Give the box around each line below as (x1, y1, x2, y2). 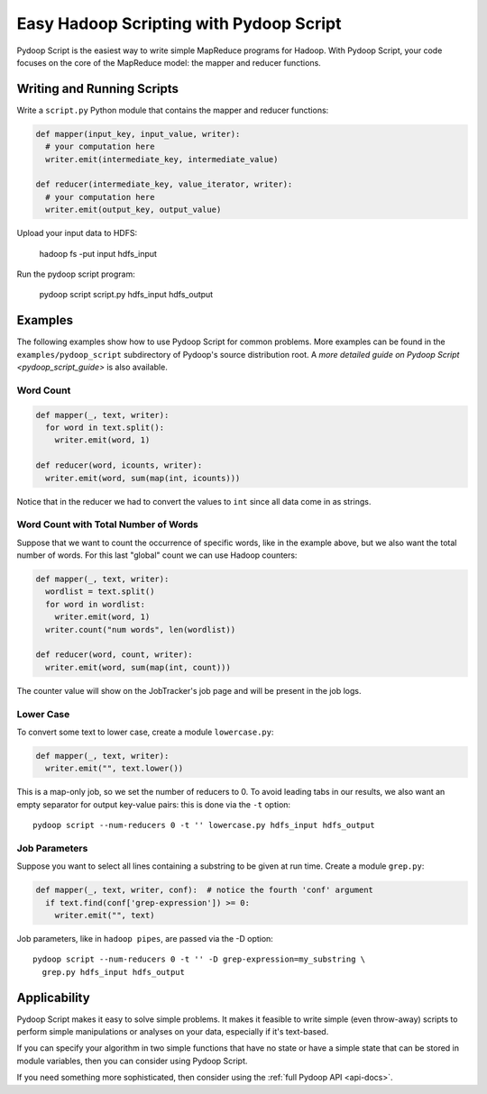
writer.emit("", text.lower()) (45, 763, 184, 774)
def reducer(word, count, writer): (35, 650, 193, 660)
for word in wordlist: (45, 599, 146, 609)
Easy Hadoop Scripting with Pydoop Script (16, 14, 342, 33)
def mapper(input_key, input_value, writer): (35, 129, 241, 139)
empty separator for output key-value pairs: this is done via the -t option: (16, 798, 291, 810)
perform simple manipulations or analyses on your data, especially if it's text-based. (16, 1026, 329, 1036)
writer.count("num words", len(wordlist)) (45, 624, 236, 634)
